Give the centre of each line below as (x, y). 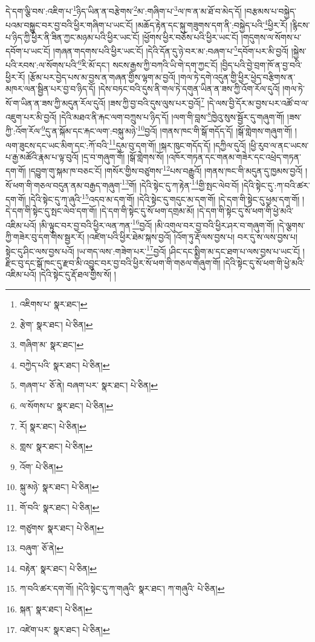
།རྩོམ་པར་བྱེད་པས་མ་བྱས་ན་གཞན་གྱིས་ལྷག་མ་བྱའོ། (102, 77)
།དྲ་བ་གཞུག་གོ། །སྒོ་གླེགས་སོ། (123, 156)
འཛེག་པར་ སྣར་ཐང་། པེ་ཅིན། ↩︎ (65, 629)
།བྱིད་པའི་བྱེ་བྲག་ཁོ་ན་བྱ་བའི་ (261, 65)
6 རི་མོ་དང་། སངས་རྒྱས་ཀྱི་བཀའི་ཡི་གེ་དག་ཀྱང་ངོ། (148, 64)
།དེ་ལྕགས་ (291, 225)
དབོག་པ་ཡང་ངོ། (28, 51)
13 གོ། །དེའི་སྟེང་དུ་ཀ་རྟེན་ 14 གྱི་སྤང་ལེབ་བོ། (180, 184)
